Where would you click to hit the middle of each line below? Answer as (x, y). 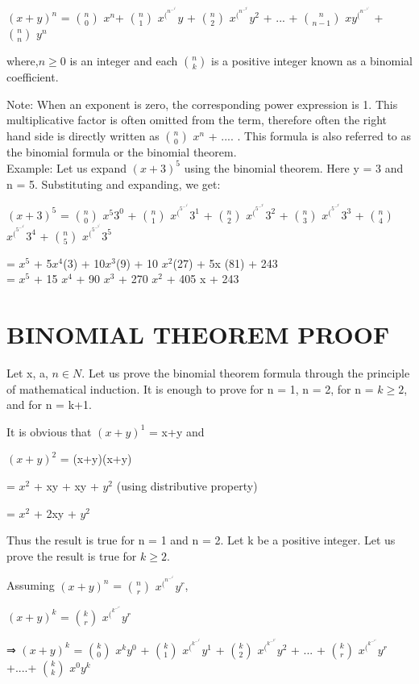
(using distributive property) (187, 486)
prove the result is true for (72, 555)
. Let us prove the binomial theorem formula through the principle (246, 373)
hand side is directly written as (83, 135)
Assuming (31, 585)
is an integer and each (124, 61)
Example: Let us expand (67, 167)
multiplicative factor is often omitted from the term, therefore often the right (197, 120)
